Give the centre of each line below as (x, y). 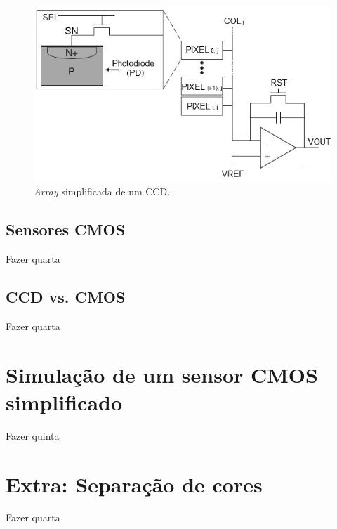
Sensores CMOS (66, 229)
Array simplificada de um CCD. (102, 191)
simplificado (64, 401)
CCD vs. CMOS (66, 297)
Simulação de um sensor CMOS (162, 374)
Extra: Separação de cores (134, 484)
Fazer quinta (33, 435)
